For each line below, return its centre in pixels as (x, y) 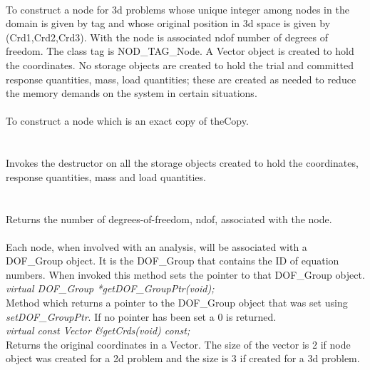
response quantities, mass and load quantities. (106, 176)
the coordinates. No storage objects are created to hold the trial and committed (180, 65)
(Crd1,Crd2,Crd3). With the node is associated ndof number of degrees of (167, 37)
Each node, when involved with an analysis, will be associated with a (156, 246)
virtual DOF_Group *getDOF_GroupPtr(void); (110, 288)
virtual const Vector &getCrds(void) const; (98, 330)
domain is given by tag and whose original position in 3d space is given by (168, 23)
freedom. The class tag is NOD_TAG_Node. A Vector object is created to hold (180, 51)
